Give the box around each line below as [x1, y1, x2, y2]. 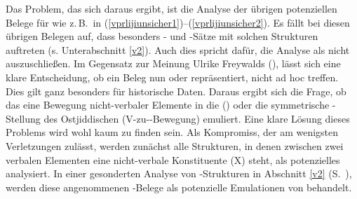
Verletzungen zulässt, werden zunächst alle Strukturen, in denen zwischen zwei [6, 138, 344, 153]
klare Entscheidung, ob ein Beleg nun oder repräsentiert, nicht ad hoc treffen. [6, 69, 339, 84]
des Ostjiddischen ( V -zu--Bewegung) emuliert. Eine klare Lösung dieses [43, 111, 350, 125]
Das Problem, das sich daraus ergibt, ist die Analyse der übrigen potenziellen [6, 1, 337, 15]
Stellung [6, 111, 41, 125]
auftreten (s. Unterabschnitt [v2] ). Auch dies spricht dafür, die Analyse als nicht [6, 42, 350, 57]
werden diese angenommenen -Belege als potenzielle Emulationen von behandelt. [6, 179, 352, 194]
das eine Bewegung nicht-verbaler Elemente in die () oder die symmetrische [6, 97, 330, 112]
